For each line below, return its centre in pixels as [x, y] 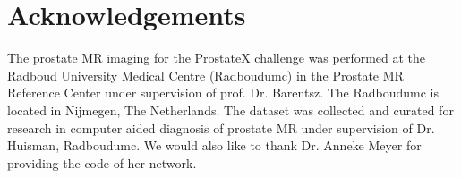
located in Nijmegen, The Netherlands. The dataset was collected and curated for [230, 110]
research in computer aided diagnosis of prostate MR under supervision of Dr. [221, 127]
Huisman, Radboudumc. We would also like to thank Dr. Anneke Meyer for [214, 145]
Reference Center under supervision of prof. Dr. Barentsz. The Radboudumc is [223, 93]
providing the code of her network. [102, 162]
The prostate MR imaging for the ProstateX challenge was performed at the [217, 58]
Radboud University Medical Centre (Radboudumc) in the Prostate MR [205, 75]
